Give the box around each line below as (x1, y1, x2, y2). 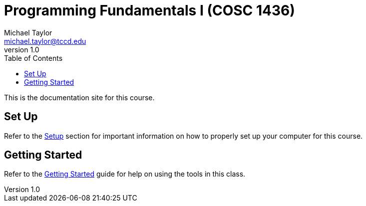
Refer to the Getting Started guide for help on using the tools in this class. (4, 170, 246, 179)
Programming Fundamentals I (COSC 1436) (4, 2, 295, 19)
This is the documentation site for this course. (4, 93, 155, 102)
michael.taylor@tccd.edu (4, 36, 86, 45)
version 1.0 (4, 45, 39, 54)
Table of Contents (4, 53, 63, 62)
